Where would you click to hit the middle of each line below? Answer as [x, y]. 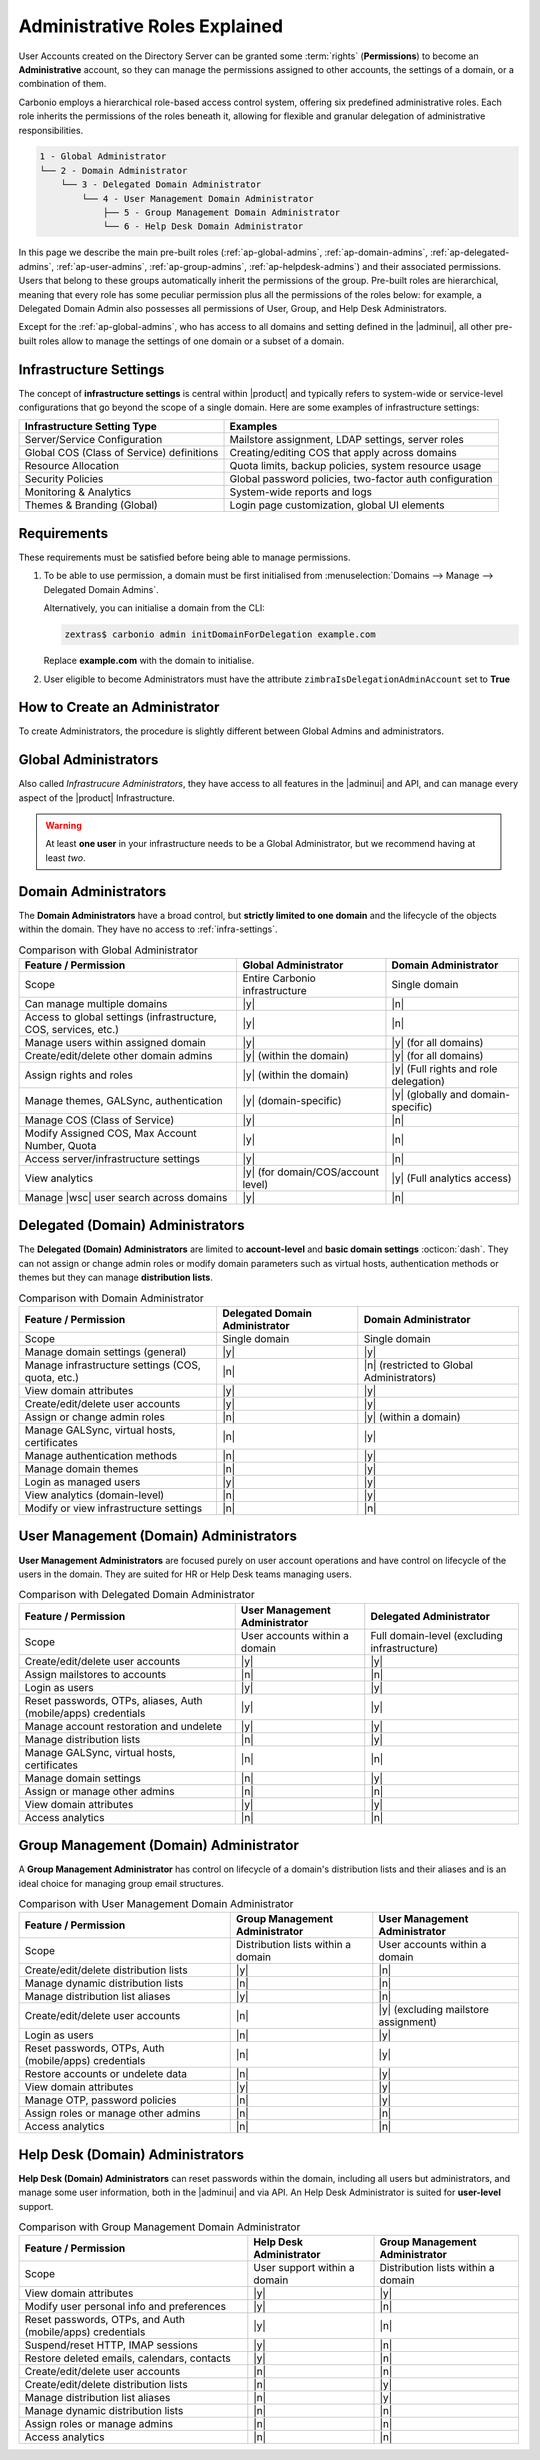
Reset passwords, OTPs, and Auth [104, 2320]
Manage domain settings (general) [105, 1352]
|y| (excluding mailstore [433, 2010]
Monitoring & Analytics [78, 492]
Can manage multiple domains [96, 1003]
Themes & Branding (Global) [91, 505]
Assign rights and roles [79, 1075]
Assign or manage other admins [99, 1791]
